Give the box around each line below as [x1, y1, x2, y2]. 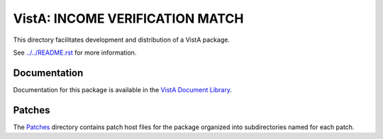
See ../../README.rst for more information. [13, 48, 137, 57]
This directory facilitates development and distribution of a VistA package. [13, 35, 231, 44]
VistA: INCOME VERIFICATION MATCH [13, 11, 244, 26]
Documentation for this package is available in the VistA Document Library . [13, 85, 233, 94]
